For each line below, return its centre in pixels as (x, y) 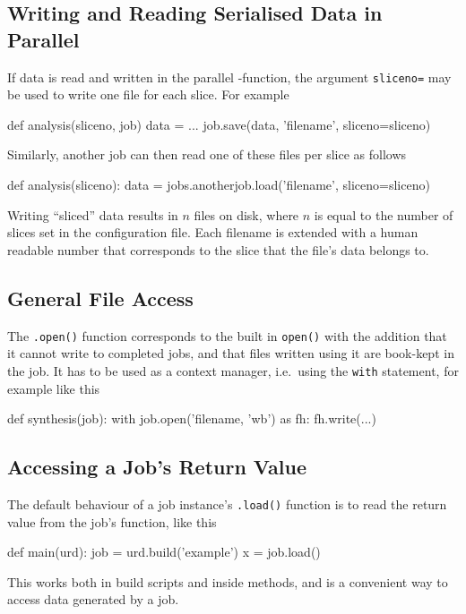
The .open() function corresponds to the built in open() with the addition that (227, 335)
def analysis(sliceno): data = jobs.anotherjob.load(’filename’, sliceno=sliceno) (219, 185)
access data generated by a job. (93, 599)
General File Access (100, 298)
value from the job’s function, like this (112, 521)
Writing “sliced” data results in (93, 214)
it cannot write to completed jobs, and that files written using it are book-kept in (231, 353)
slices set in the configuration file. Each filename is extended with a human (213, 232)
